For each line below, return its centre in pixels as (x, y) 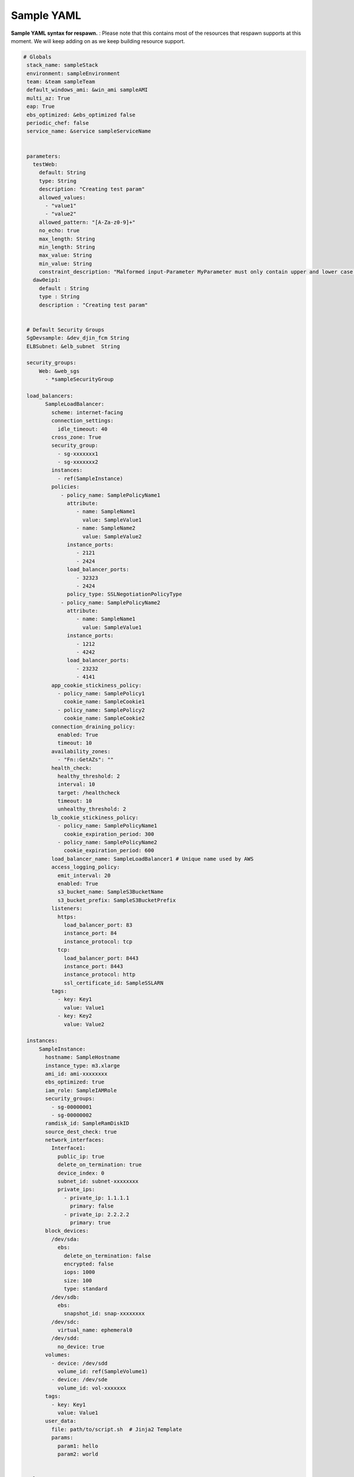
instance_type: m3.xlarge (83, 1066)
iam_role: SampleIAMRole (81, 1090)
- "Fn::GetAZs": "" (86, 760)
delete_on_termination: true (99, 1165)
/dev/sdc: (65, 1322)
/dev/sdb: (65, 1297)
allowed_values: (62, 197)
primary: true (90, 1223)
